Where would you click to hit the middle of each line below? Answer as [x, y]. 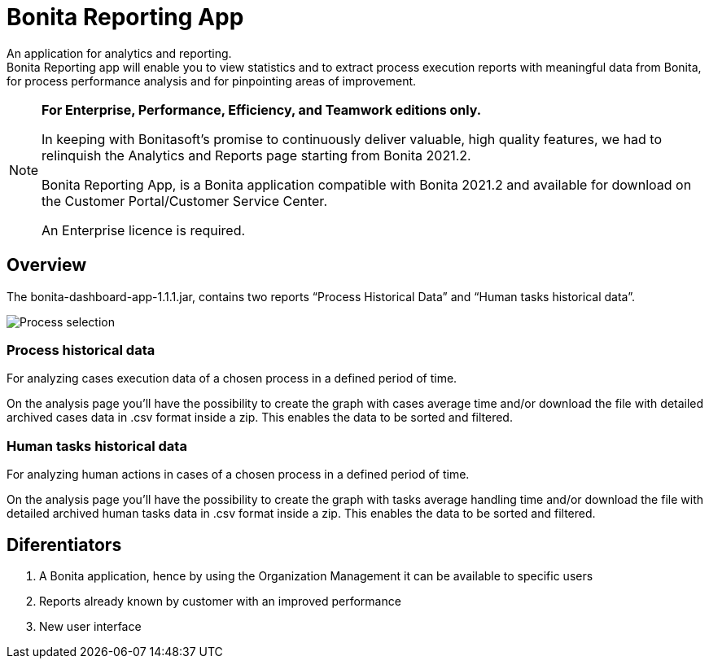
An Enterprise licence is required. [144, 230]
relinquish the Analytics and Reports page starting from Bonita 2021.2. [256, 155]
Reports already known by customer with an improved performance [220, 601]
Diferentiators [64, 545]
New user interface [90, 626]
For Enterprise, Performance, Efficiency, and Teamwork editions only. [262, 109]
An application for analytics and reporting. [119, 53]
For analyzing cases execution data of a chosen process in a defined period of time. [232, 378]
